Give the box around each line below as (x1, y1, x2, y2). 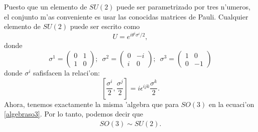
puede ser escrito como (70, 21, 140, 31)
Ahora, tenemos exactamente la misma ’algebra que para (4, 98, 179, 109)
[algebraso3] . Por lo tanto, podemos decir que (4, 108, 143, 119)
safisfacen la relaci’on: (33, 67, 100, 78)
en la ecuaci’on (208, 98, 254, 109)
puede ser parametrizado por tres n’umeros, (116, 1, 250, 11)
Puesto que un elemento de (4, 1, 87, 11)
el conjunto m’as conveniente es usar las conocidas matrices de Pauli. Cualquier (4, 11, 248, 21)
